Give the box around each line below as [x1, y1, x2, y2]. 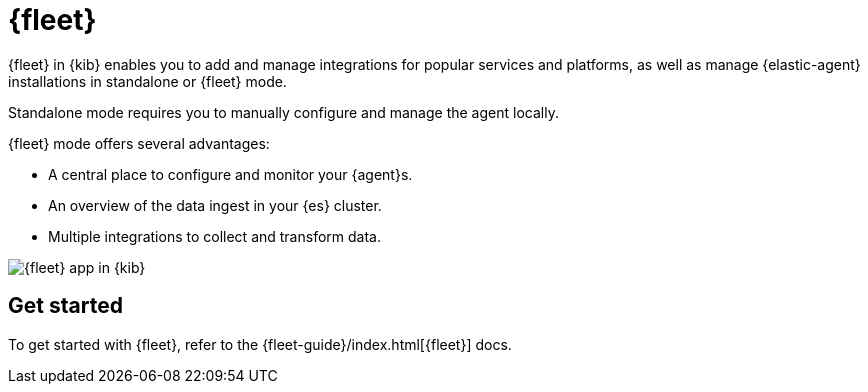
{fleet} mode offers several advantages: [8, 134, 270, 152]
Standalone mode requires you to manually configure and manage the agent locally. [8, 103, 559, 121]
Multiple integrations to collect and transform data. [48, 227, 381, 245]
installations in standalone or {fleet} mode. [8, 72, 287, 90]
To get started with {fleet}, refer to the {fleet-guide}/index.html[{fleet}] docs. [8, 335, 512, 353]
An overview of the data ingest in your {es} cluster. [48, 196, 382, 214]
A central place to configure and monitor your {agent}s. [48, 165, 413, 183]
